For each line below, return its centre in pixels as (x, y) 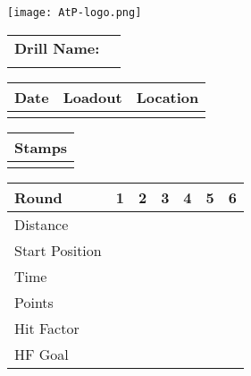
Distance (42, 224)
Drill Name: (57, 47)
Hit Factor (47, 328)
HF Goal (42, 354)
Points (34, 302)
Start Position (58, 250)
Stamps (41, 147)
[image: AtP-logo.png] (75, 13)
